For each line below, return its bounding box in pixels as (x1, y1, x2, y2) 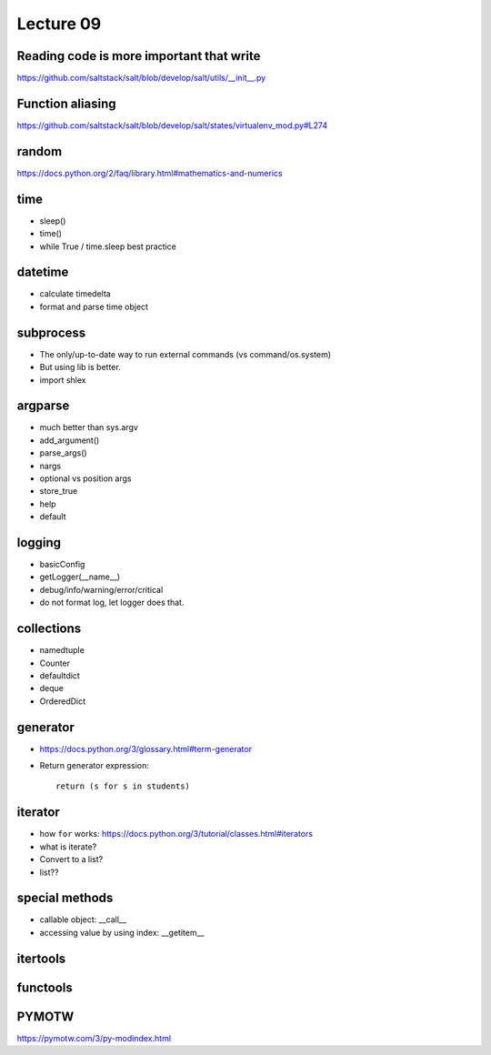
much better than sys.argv (39, 422, 138, 433)
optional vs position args (39, 473, 132, 484)
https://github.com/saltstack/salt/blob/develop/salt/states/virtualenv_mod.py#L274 (16, 119, 327, 131)
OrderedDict (39, 696, 86, 707)
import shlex (39, 374, 86, 386)
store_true (39, 486, 78, 497)
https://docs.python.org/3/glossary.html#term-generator (39, 743, 252, 754)
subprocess (16, 325, 86, 340)
